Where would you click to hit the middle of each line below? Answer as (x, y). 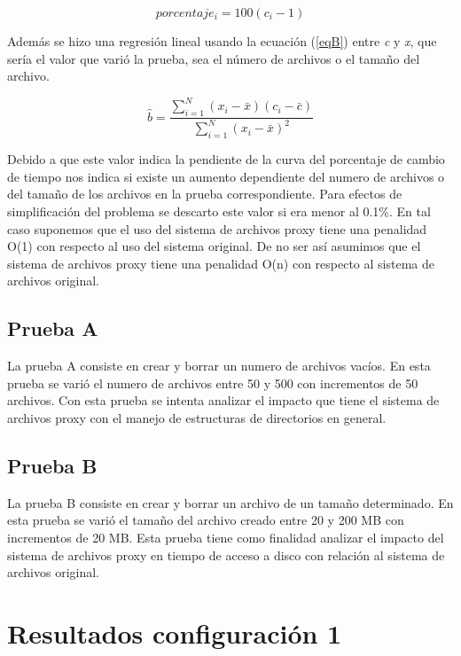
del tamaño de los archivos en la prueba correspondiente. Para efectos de (205, 194)
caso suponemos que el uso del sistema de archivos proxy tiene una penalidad (217, 228)
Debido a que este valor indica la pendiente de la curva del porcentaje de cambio (226, 159)
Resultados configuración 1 (175, 633)
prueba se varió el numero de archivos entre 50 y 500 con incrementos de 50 (213, 383)
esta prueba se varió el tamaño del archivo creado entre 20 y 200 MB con (206, 520)
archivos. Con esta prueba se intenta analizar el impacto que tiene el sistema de (223, 400)
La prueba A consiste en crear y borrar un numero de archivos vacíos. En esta (219, 366)
